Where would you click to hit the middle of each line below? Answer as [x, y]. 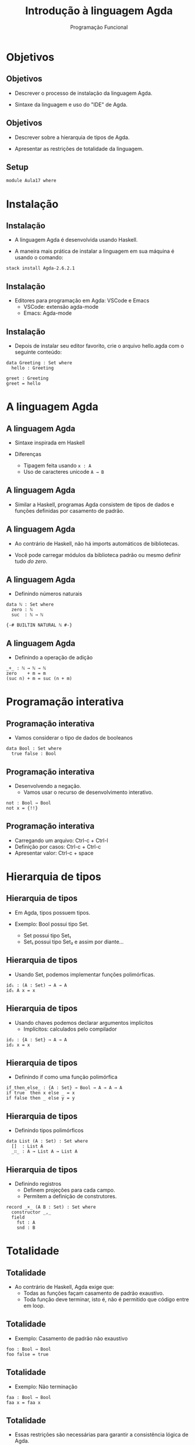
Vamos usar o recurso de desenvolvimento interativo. [88, 792]
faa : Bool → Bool [29, 1397]
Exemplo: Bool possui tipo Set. [52, 924]
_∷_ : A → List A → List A [44, 1152]
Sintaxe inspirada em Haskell [50, 443]
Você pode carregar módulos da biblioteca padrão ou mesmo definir [98, 555]
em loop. [34, 1305]
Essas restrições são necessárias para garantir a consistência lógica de [101, 1435]
